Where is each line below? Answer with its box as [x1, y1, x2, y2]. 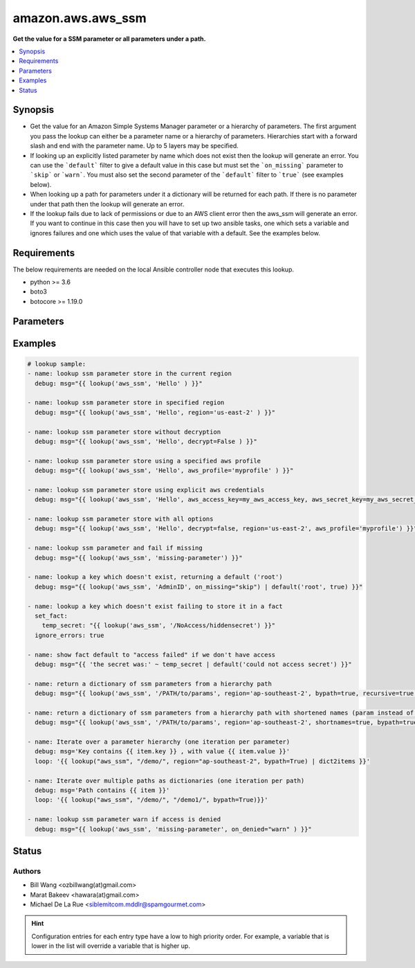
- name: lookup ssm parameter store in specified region [27, 399, 225, 406]
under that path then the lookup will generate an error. [30, 199, 185, 208]
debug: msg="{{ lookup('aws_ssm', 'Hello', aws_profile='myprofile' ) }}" [35, 467, 294, 474]
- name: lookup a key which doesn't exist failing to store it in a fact [27, 602, 283, 610]
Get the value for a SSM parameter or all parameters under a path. [12, 35, 206, 43]
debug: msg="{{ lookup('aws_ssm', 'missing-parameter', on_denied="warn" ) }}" [35, 825, 313, 833]
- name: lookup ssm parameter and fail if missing [27, 544, 203, 552]
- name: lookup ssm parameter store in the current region [27, 370, 232, 377]
